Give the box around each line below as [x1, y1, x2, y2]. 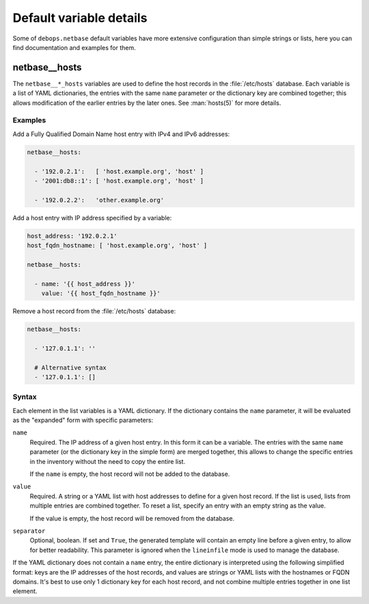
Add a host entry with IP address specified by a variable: [12, 213, 172, 222]
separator [12, 527, 46, 535]
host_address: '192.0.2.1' [27, 232, 118, 239]
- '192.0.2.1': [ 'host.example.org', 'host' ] [34, 168, 204, 175]
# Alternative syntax [34, 363, 107, 371]
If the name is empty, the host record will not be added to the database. [29, 470, 230, 478]
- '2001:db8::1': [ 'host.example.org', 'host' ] [34, 176, 204, 185]
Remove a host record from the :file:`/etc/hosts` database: [12, 307, 176, 315]
